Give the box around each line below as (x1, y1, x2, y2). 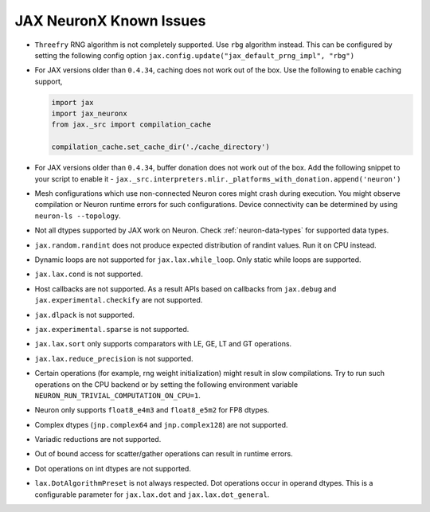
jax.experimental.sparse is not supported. (34, 324, 190, 334)
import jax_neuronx (51, 109, 127, 119)
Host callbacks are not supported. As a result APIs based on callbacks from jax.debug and (34, 283, 337, 294)
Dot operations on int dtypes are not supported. (34, 463, 191, 473)
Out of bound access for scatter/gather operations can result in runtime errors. (34, 449, 294, 459)
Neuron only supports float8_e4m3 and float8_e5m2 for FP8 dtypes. (34, 405, 270, 415)
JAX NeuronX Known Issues (14, 12, 206, 29)
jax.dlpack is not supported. (34, 310, 135, 319)
